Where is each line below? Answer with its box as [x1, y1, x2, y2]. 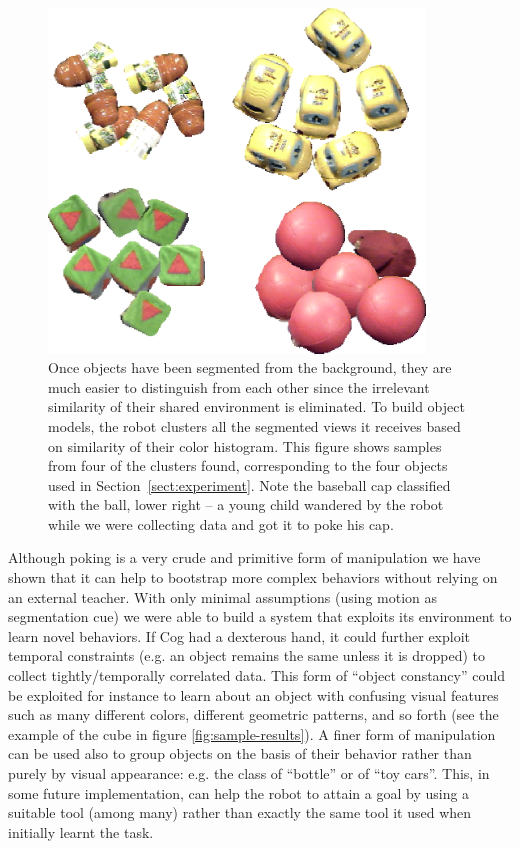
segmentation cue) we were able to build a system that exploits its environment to [8, 606, 512, 627]
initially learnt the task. [8, 821, 154, 842]
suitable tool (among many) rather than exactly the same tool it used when [8, 802, 472, 823]
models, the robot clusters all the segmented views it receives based [48, 415, 461, 436]
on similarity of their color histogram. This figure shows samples [48, 435, 442, 456]
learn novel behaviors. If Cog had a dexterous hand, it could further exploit [8, 625, 471, 646]
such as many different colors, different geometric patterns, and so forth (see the [8, 704, 499, 725]
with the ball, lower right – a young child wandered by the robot [48, 494, 444, 515]
